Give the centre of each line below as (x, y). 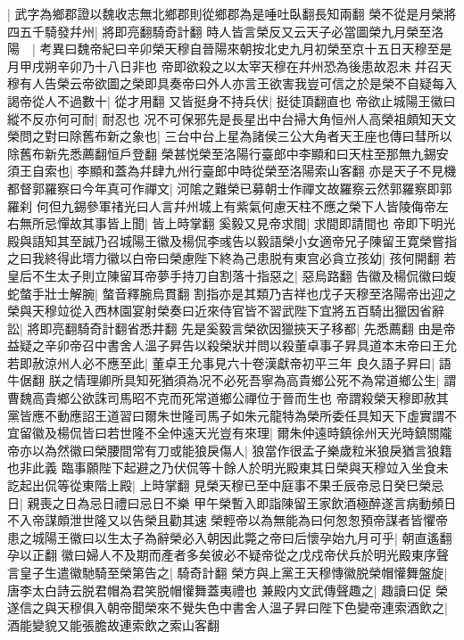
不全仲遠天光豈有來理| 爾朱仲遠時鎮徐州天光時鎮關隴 (298, 433)
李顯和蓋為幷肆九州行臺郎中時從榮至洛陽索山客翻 (221, 171)
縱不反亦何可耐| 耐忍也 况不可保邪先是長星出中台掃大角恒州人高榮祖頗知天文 (232, 118)
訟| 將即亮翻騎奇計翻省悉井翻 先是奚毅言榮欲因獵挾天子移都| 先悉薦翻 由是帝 (232, 328)
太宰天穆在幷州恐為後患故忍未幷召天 (344, 66)
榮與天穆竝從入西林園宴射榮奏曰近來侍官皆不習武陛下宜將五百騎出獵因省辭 (226, 311)
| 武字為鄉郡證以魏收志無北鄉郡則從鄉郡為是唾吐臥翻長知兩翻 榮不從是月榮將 (232, 13)
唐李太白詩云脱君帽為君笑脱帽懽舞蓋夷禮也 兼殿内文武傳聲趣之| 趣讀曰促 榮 (228, 590)
